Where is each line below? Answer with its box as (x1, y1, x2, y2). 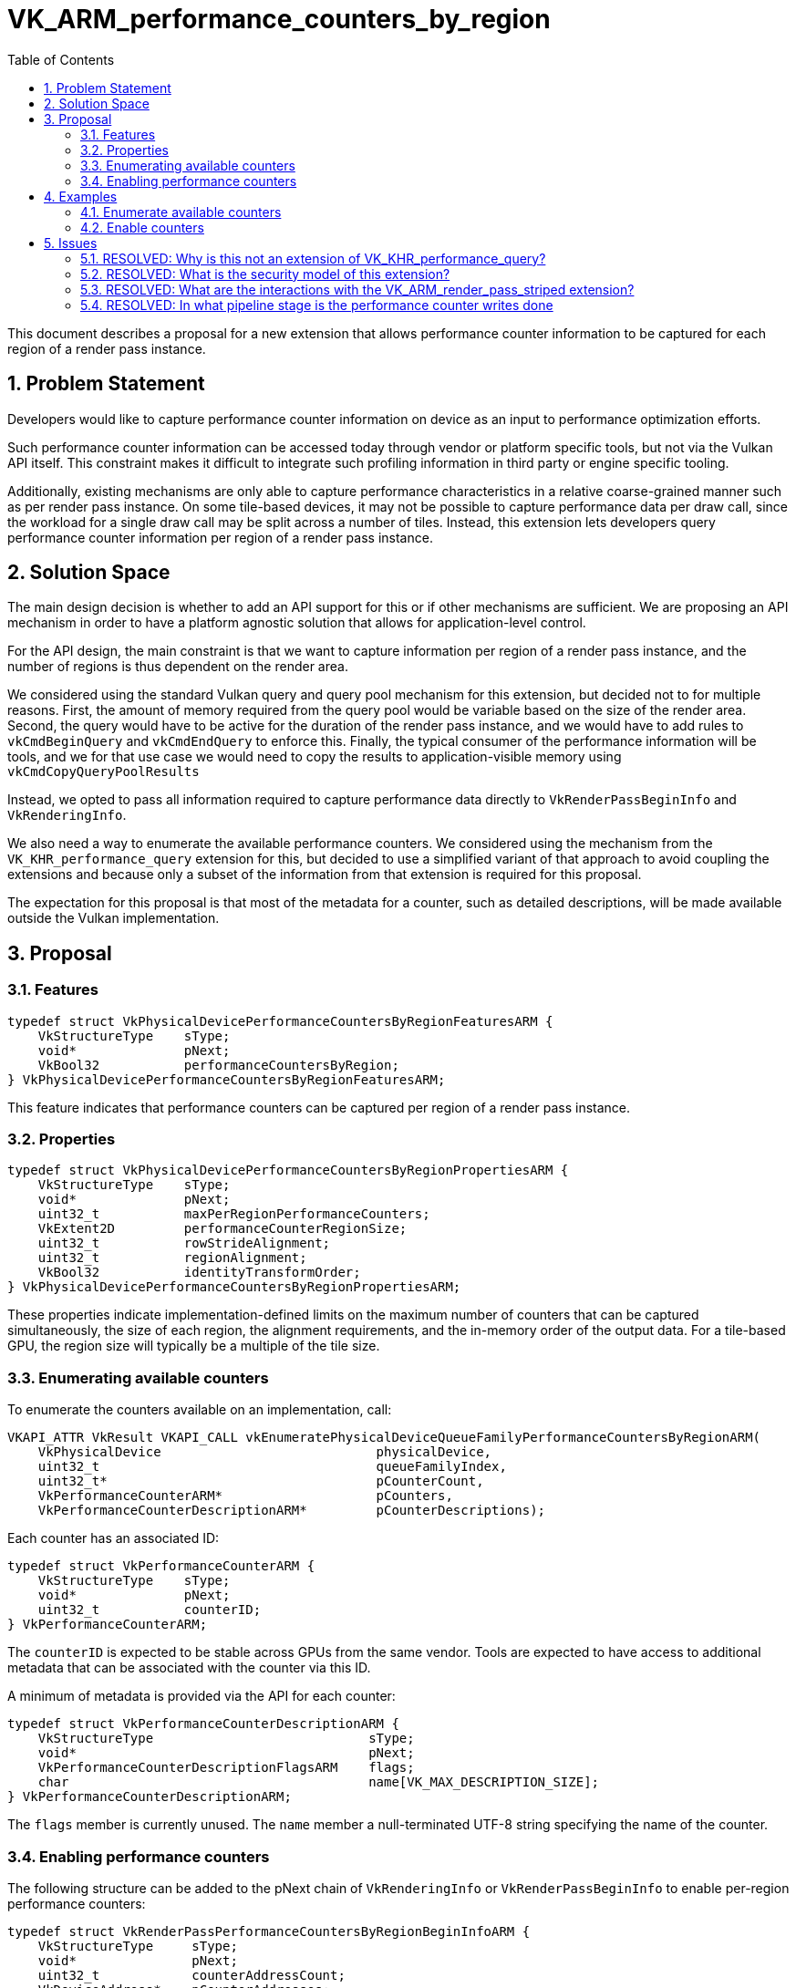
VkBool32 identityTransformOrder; (37, 1265, 361, 1280)
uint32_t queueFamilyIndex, (37, 1459, 507, 1475)
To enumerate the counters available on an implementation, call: (7, 1402, 392, 1418)
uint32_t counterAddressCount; (37, 1967, 346, 1983)
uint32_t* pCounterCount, (37, 1474, 484, 1489)
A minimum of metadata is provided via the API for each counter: (7, 1688, 396, 1704)
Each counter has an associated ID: (7, 1530, 220, 1547)
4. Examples (44, 188, 118, 204)
